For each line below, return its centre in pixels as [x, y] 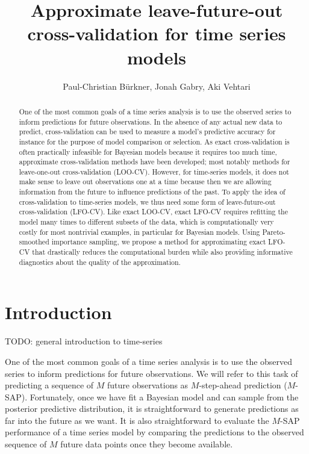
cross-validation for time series [157, 33]
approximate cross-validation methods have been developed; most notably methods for [154, 162]
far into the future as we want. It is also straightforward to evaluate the [137, 420]
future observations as [148, 385]
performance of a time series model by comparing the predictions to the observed [154, 432]
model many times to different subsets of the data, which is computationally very [146, 222]
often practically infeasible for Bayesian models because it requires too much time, [148, 151]
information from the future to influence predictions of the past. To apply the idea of [152, 192]
